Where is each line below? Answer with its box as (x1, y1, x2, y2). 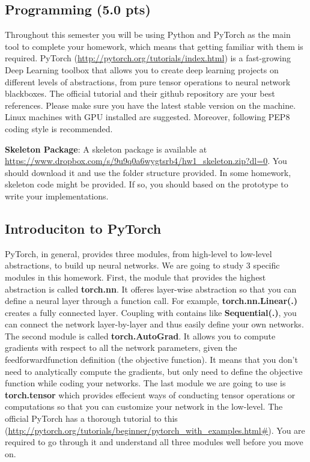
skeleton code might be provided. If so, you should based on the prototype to (5, 178, 288, 190)
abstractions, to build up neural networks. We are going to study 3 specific (5, 259, 280, 272)
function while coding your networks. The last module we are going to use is (5, 377, 286, 389)
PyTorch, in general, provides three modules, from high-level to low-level (5, 247, 272, 260)
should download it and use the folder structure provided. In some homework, (5, 166, 291, 178)
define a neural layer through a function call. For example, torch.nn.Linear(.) (5, 294, 298, 307)
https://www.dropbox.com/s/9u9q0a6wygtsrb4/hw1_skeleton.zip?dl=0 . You (5, 154, 287, 167)
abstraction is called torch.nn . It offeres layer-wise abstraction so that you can (5, 282, 297, 295)
